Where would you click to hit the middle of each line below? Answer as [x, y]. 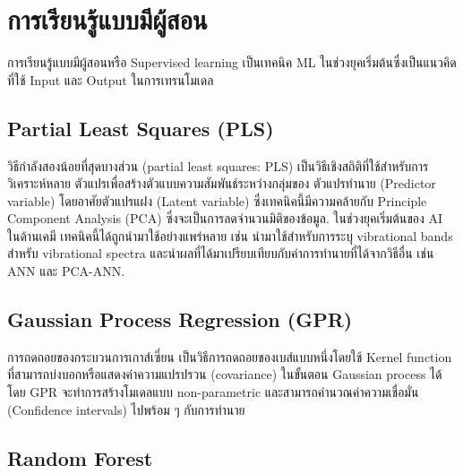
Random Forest [80, 457]
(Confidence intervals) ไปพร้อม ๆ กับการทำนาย [126, 409]
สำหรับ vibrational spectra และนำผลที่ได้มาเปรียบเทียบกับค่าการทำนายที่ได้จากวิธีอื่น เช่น [221, 253]
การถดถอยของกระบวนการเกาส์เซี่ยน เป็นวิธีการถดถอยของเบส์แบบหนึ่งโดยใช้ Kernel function [230, 356]
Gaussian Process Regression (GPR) [180, 319]
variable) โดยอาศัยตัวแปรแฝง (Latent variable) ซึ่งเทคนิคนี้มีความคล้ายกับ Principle [217, 200]
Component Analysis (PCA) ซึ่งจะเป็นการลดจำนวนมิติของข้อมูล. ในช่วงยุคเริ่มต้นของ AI [225, 218]
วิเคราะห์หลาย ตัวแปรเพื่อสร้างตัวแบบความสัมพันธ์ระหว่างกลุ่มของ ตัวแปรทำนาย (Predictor [222, 183]
